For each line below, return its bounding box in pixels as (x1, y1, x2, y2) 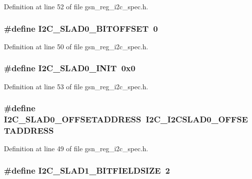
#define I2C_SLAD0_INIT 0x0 (4, 62, 136, 74)
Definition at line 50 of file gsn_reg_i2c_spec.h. (4, 41, 148, 51)
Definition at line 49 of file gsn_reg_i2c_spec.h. (4, 143, 148, 154)
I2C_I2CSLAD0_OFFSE (146, 113, 248, 125)
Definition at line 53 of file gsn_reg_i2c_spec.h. (4, 81, 148, 91)
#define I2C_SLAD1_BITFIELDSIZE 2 (4, 164, 170, 176)
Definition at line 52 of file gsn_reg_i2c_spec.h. (4, 1, 148, 11)
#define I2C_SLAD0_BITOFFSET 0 (4, 22, 158, 34)
